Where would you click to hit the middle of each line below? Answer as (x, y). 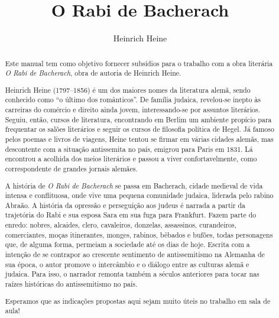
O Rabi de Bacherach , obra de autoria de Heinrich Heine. (93, 73)
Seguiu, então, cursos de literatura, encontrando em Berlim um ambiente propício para (138, 119)
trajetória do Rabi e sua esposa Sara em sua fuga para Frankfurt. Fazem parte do (131, 215)
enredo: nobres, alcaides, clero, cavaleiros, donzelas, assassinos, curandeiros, (121, 225)
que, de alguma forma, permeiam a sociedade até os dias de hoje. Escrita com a (127, 244)
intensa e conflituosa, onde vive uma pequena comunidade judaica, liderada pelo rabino (139, 195)
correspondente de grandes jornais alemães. (71, 168)
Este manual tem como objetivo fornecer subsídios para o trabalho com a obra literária (139, 63)
